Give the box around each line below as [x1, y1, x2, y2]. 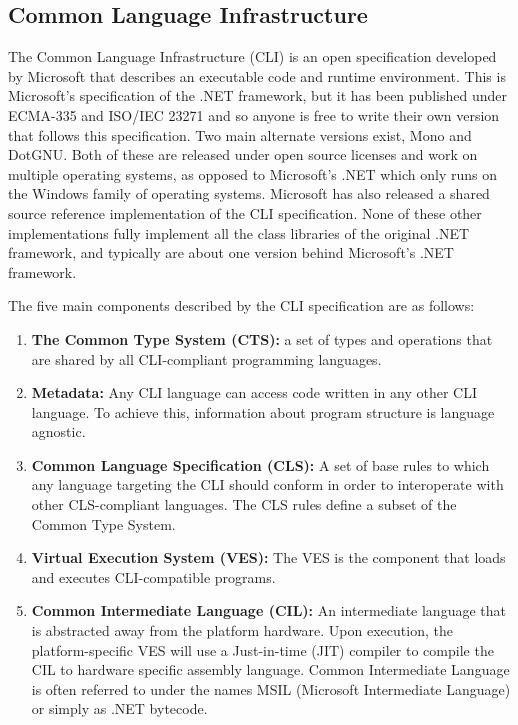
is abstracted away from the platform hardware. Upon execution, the [31, 620, 453, 641]
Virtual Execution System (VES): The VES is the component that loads [31, 547, 506, 568]
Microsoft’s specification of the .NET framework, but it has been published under [8, 85, 507, 106]
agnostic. [31, 421, 86, 442]
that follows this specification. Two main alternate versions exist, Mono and [8, 124, 472, 145]
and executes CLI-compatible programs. [31, 566, 276, 587]
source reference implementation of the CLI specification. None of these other [8, 202, 482, 223]
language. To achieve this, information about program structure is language [31, 401, 495, 422]
